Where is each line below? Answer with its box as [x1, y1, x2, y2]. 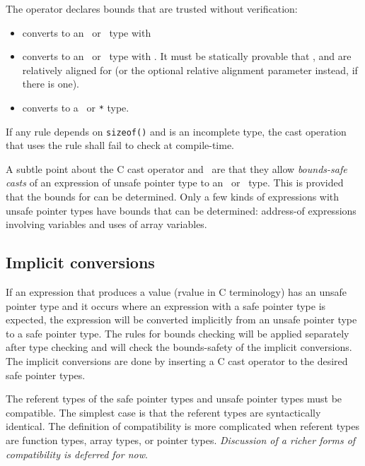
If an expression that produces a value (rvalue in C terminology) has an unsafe [6, 285, 347, 299]
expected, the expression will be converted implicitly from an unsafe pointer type [6, 312, 357, 327]
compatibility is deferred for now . [6, 446, 148, 461]
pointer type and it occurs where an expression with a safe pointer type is [6, 298, 326, 313]
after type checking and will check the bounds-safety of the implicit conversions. [6, 340, 352, 354]
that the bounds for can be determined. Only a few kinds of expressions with [6, 189, 340, 204]
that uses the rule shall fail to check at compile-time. [6, 138, 235, 153]
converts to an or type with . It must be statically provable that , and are [22, 49, 352, 64]
